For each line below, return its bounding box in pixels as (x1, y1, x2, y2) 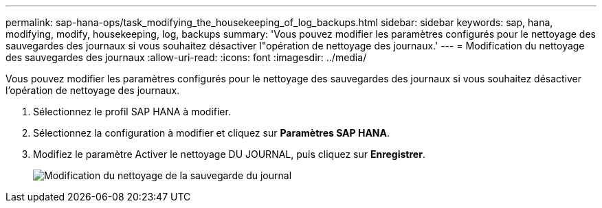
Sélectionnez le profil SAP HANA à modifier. (33, 106, 231, 117)
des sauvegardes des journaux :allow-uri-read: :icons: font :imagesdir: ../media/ (5, 51, 367, 63)
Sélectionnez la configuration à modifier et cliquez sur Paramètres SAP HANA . (33, 127, 390, 139)
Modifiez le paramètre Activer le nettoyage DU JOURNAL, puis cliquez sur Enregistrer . (33, 148, 425, 160)
